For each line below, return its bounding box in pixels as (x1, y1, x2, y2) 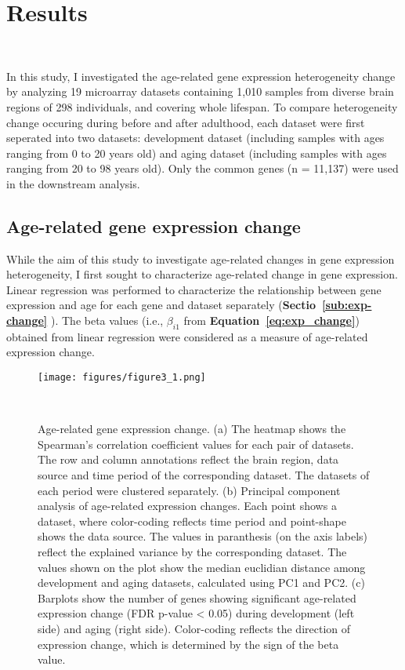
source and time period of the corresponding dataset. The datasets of (38, 467, 370, 483)
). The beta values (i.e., (50, 312, 164, 329)
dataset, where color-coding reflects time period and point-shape (38, 512, 346, 529)
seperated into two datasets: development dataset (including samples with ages (6, 129, 385, 146)
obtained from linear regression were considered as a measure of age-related (6, 328, 368, 344)
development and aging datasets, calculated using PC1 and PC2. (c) (38, 574, 365, 591)
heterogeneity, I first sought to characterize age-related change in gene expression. (6, 266, 398, 282)
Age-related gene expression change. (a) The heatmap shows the (38, 421, 346, 437)
